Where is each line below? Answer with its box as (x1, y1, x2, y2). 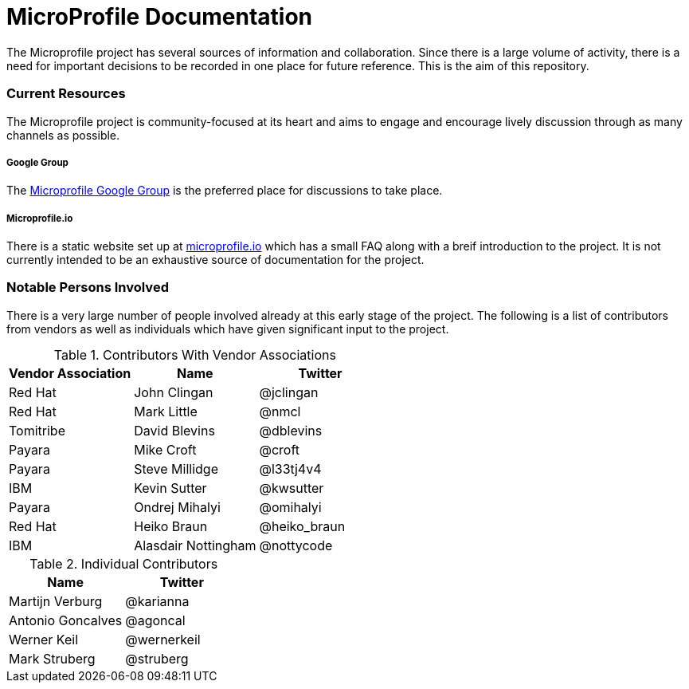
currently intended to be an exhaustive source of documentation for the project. (6, 253, 425, 267)
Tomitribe (9, 422, 65, 439)
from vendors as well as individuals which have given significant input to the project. (6, 321, 449, 336)
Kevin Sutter (134, 479, 207, 496)
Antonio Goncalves (9, 612, 123, 628)
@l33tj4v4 (259, 460, 322, 477)
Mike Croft (134, 441, 197, 458)
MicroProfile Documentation (6, 3, 312, 30)
